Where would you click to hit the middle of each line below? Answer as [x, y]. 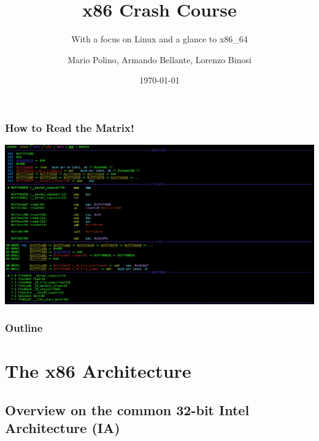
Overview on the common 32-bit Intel [127, 409]
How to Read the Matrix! [70, 127]
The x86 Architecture [98, 371]
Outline [24, 328]
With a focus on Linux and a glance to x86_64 [159, 39]
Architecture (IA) [63, 428]
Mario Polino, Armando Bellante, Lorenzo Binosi [159, 59]
